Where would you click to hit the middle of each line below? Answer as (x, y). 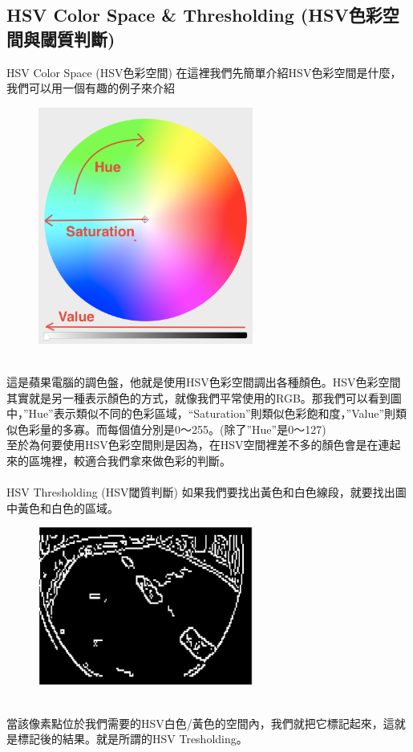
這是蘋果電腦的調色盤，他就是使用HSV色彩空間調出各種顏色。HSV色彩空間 (204, 382)
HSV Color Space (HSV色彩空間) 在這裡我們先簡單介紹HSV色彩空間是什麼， (204, 72)
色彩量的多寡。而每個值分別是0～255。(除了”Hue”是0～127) (172, 429)
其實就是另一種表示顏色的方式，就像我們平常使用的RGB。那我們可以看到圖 (204, 397)
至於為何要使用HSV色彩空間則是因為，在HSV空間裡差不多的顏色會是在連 (198, 445)
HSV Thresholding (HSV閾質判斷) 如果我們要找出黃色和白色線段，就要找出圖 (206, 492)
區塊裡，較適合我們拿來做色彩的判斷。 (130, 460)
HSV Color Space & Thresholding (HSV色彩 (194, 15)
